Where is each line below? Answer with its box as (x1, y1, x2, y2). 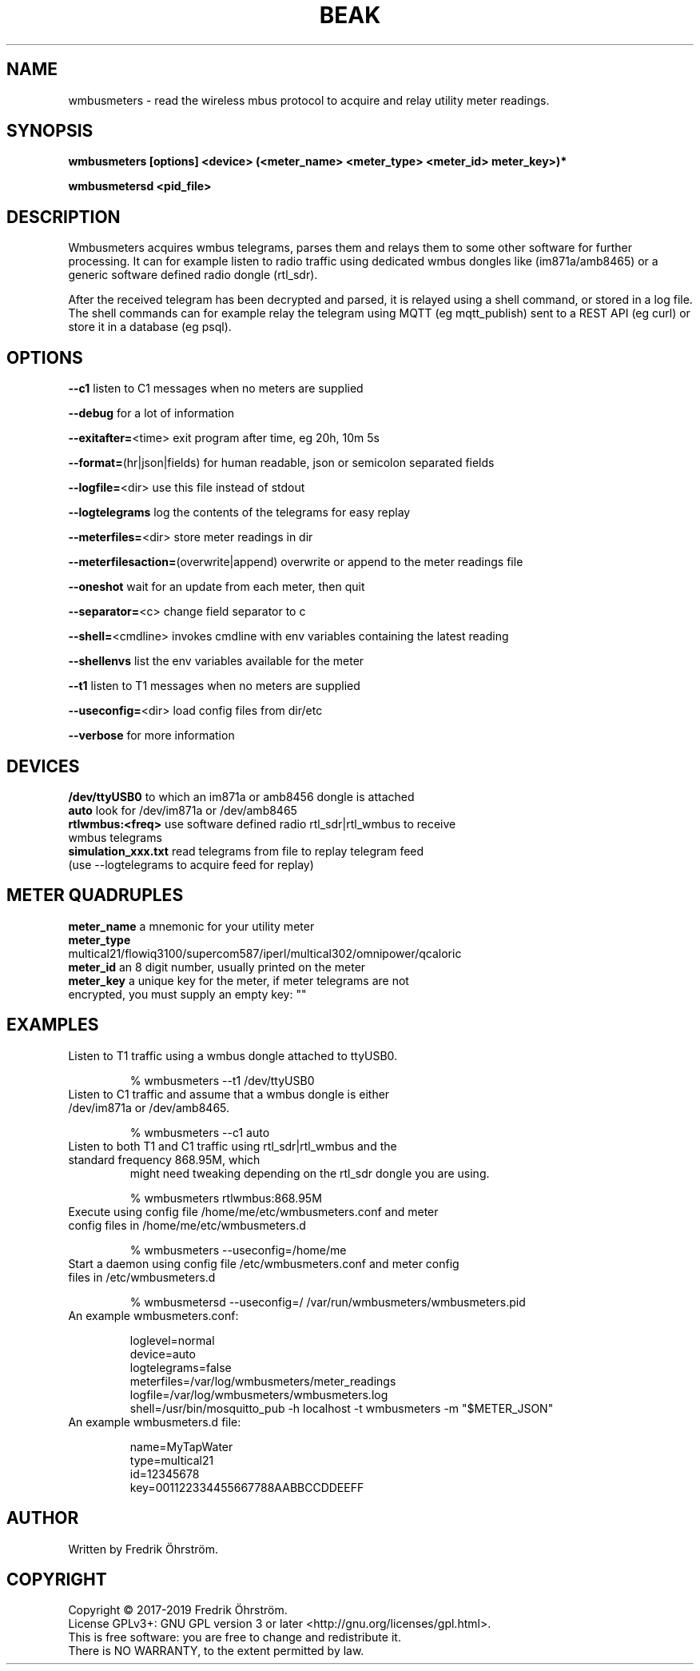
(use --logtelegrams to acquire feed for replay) (68, 857, 314, 871)
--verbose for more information (68, 728, 235, 743)
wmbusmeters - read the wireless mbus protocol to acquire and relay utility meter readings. (68, 93, 550, 107)
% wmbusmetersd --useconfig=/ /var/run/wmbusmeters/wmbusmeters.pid (129, 1294, 526, 1309)
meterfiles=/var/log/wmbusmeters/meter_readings (129, 1374, 396, 1388)
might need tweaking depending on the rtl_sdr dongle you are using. (129, 1166, 490, 1180)
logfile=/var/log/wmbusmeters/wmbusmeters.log (129, 1387, 388, 1402)
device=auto (129, 1346, 196, 1361)
